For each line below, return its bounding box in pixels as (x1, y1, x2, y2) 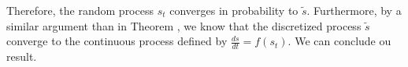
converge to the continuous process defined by (6, 33, 228, 49)
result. (6, 48, 37, 65)
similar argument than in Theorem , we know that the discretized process (6, 17, 362, 33)
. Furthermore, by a (306, 2, 402, 18)
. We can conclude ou (287, 33, 391, 49)
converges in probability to (169, 2, 299, 18)
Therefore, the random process (6, 2, 154, 18)
